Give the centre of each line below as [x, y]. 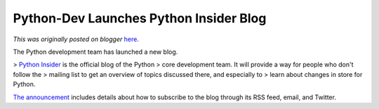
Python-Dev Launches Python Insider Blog [140, 18]
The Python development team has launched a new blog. [95, 52]
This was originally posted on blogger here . [76, 39]
